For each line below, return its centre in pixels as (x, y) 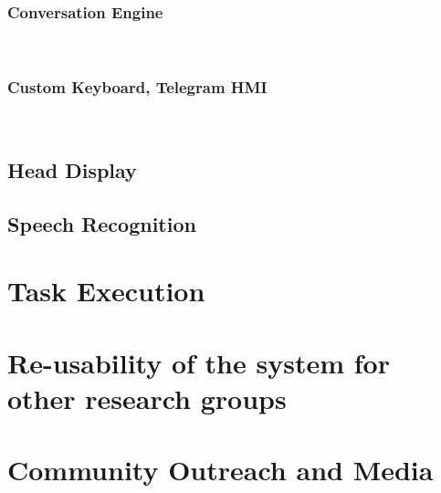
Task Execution (106, 291)
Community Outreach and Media (220, 470)
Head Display (72, 170)
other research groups (147, 398)
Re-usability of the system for (199, 362)
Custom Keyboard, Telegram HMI (137, 86)
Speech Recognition (102, 223)
